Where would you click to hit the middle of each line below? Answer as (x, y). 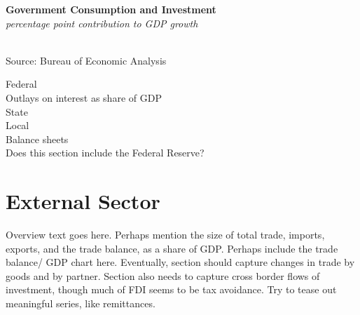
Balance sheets (37, 139)
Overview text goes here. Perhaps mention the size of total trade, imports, (165, 235)
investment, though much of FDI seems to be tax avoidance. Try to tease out (171, 289)
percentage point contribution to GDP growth (102, 23)
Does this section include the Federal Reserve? (105, 153)
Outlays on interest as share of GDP (84, 97)
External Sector (83, 201)
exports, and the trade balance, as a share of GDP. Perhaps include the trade (172, 248)
